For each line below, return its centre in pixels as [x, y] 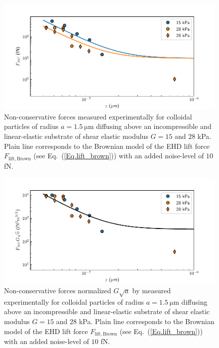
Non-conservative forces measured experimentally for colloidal [98, 116]
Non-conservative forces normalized [58, 290]
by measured [151, 290]
